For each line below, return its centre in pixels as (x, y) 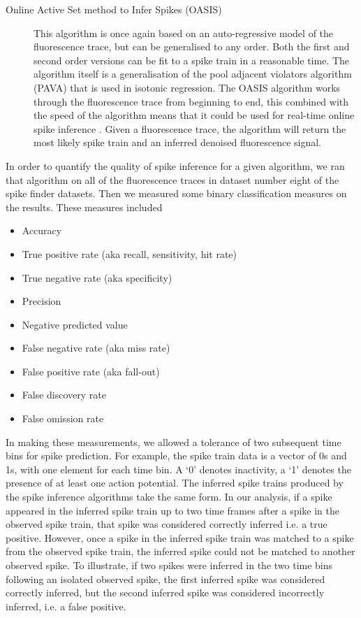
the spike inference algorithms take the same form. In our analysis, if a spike (169, 497)
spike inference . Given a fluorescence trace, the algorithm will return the (190, 128)
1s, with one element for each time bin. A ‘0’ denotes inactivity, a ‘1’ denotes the (178, 469)
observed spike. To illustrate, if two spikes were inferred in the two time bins (169, 565)
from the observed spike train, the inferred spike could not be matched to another (180, 551)
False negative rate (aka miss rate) (96, 348)
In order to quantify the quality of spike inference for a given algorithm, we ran (175, 165)
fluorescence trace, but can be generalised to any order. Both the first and (192, 46)
